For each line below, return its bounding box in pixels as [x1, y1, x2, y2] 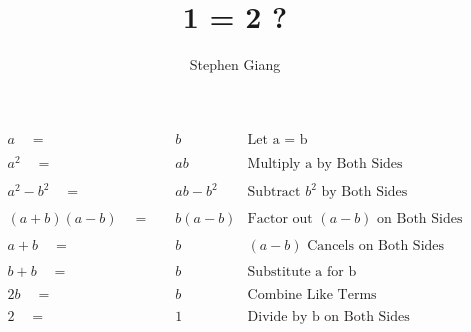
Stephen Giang [189, 54, 281, 75]
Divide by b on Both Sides [247, 309, 410, 324]
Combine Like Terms [247, 287, 377, 302]
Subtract [247, 185, 301, 200]
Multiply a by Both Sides [247, 156, 403, 171]
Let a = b [247, 132, 308, 147]
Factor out [247, 211, 313, 226]
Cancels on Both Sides [307, 238, 445, 253]
